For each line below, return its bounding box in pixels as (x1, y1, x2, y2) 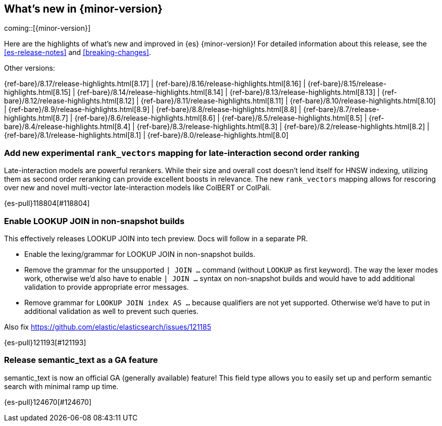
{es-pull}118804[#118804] (4, 199, 90, 208)
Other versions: (4, 64, 55, 73)
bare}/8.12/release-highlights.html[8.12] (4, 96, 134, 105)
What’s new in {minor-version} (4, 3, 163, 15)
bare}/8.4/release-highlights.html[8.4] (4, 122, 131, 131)
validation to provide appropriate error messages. (24, 282, 189, 291)
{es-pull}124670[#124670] (4, 397, 92, 406)
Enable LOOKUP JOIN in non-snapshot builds (4, 216, 185, 226)
